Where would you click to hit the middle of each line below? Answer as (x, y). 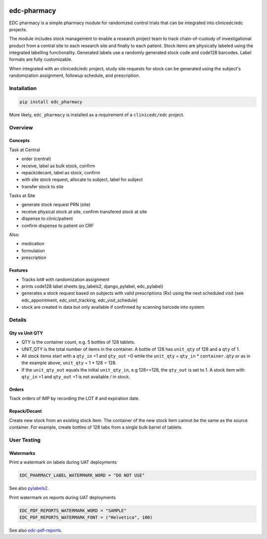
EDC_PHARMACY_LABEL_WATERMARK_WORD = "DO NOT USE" (82, 475)
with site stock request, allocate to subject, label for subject (82, 180)
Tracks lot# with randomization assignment (66, 279)
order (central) (36, 159)
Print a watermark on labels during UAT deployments (63, 462)
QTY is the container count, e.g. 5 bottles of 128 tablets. (78, 342)
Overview (21, 127)
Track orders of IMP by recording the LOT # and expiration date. (74, 398)
